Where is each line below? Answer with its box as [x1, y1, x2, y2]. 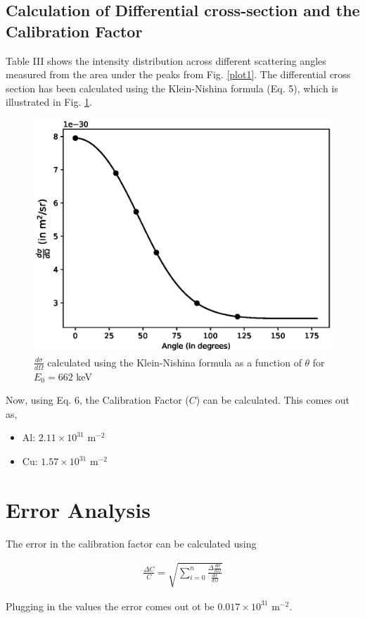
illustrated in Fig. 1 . [6, 94, 92, 109]
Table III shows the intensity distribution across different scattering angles [6, 53, 326, 68]
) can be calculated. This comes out [196, 393, 350, 407]
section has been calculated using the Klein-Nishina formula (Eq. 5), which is [6, 80, 338, 95]
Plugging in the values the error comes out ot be [6, 598, 214, 613]
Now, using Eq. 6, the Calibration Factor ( [6, 393, 189, 407]
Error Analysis [6, 495, 151, 524]
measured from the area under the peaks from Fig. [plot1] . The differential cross [6, 67, 351, 82]
